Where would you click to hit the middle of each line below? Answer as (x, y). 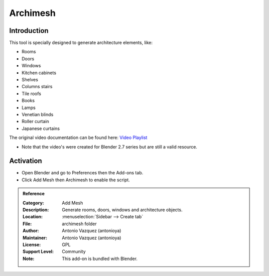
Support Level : (38, 252)
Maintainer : (35, 238)
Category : (33, 203)
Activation (26, 161)
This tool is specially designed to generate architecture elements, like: (81, 43)
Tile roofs (32, 93)
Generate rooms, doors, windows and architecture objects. (122, 210)
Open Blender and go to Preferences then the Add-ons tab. (82, 173)
